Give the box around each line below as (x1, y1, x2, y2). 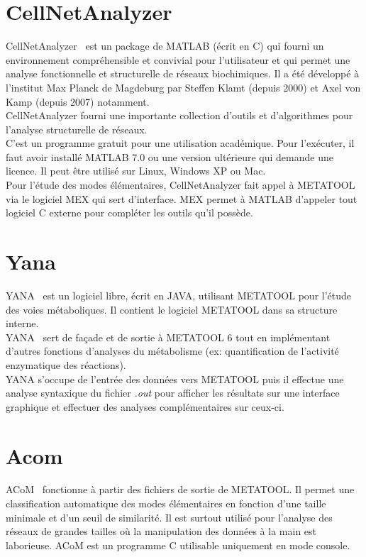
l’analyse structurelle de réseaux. (6, 121, 148, 136)
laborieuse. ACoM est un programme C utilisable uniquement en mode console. (6, 537, 350, 552)
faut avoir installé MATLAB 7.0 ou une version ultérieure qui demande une (6, 149, 333, 164)
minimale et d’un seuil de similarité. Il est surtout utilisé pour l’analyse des (6, 509, 333, 524)
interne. (6, 316, 39, 331)
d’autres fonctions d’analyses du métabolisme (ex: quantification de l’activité (6, 343, 339, 358)
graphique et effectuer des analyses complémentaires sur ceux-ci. (6, 399, 284, 414)
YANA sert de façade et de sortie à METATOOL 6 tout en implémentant (6, 329, 331, 344)
